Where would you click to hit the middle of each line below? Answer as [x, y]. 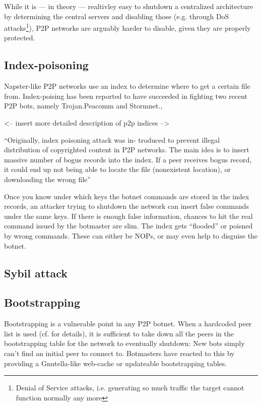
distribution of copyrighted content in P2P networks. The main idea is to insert [127, 150]
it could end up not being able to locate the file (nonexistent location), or [118, 169]
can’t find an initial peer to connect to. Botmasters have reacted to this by [119, 353]
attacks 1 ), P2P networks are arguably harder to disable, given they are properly [127, 27]
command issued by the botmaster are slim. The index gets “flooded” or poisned [128, 226]
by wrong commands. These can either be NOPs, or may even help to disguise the [131, 235]
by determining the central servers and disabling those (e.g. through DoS [117, 16]
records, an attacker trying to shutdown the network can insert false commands [126, 206]
